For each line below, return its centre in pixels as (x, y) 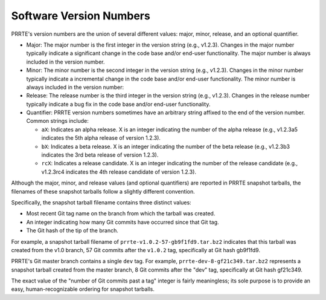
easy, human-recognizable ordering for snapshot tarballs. (83, 289)
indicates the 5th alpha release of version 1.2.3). (101, 138)
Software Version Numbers (81, 16)
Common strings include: (57, 121)
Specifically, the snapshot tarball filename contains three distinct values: (101, 202)
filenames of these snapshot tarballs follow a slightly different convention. (103, 191)
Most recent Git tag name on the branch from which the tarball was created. (121, 214)
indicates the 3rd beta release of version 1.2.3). (100, 155)
